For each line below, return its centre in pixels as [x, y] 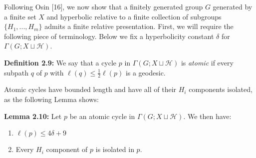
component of [67, 149]
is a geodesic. [145, 72]
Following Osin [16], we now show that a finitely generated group [104, 6]
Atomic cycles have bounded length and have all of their [90, 89]
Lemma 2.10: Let [33, 116]
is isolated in [115, 149]
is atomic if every [207, 62]
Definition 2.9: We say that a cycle [60, 62]
